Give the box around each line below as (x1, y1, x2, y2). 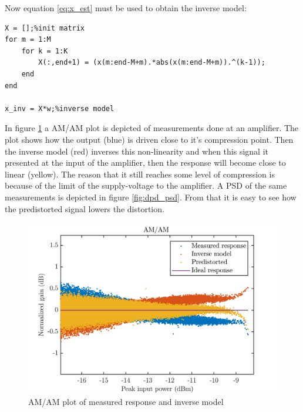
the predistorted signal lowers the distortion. (5, 202, 164, 215)
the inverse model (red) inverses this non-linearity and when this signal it (5, 145, 269, 157)
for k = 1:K (21, 46, 68, 55)
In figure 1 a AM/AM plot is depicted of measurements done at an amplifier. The (5, 122, 299, 134)
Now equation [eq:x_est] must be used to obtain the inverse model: (5, 2, 247, 14)
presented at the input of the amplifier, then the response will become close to (5, 156, 286, 169)
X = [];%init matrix (5, 24, 85, 32)
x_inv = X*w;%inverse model (5, 104, 115, 113)
